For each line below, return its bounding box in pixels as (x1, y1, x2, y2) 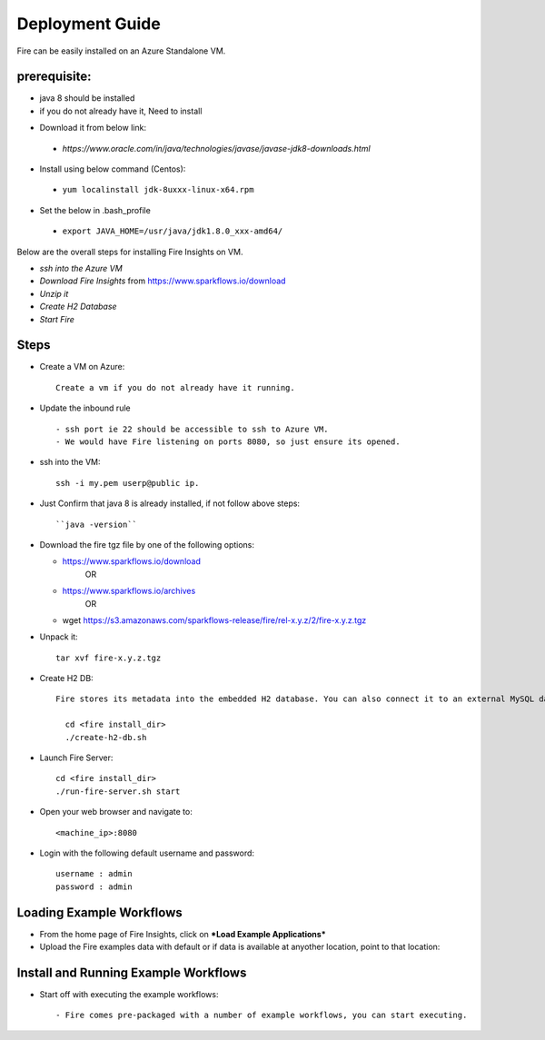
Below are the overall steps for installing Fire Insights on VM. (16, 246, 243, 257)
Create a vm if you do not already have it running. (55, 382, 295, 392)
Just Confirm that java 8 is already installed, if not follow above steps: (39, 498, 300, 509)
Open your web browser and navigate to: (39, 807, 193, 817)
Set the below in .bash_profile (39, 204, 152, 215)
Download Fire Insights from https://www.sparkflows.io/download (39, 275, 286, 286)
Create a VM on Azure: (39, 362, 125, 372)
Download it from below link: (39, 123, 147, 134)
